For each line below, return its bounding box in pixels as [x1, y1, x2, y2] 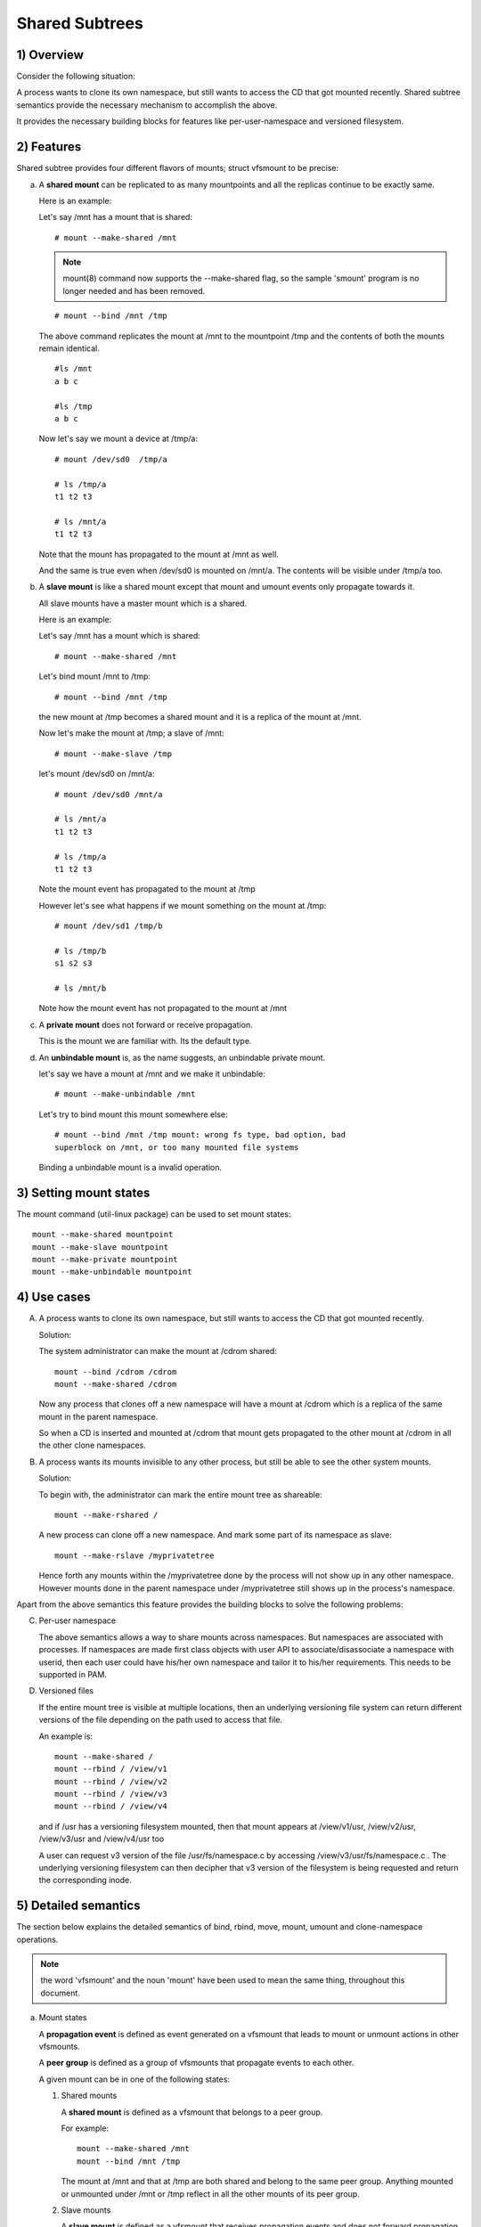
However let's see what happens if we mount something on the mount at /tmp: [38, 900, 327, 910]
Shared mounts [61, 2090, 118, 2101]
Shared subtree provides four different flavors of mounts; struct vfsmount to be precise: [16, 163, 338, 174]
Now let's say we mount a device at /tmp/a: [38, 433, 199, 445]
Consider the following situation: [16, 71, 135, 82]
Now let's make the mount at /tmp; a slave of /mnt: [38, 728, 224, 738]
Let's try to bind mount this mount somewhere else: [38, 1109, 228, 1120]
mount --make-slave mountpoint [32, 1242, 169, 1252]
